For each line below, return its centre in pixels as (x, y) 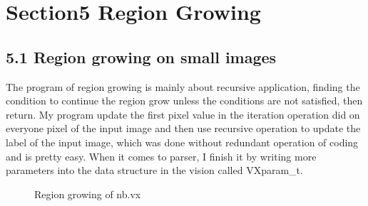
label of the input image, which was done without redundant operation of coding (182, 142)
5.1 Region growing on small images (141, 56)
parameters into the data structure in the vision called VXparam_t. (154, 170)
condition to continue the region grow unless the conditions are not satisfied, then (184, 101)
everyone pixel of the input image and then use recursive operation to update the (183, 128)
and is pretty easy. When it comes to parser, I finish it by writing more (161, 156)
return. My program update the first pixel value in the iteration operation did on (183, 114)
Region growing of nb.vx (88, 194)
